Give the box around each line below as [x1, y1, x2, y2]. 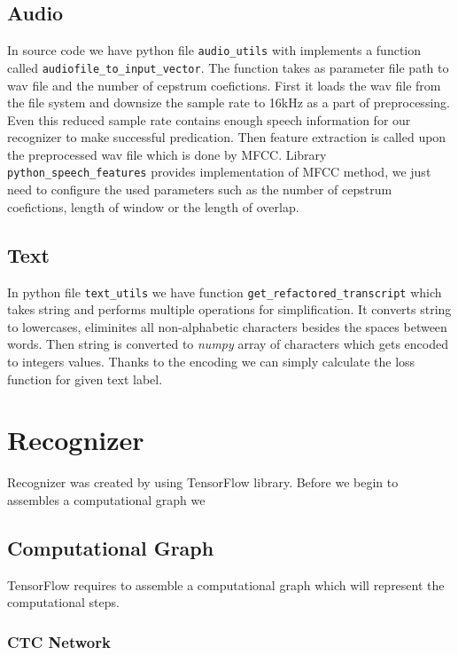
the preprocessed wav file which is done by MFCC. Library [7, 145, 327, 163]
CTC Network [7, 630, 111, 652]
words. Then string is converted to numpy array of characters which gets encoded [7, 335, 448, 353]
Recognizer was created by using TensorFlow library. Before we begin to [7, 473, 399, 492]
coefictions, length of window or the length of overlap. [7, 197, 299, 216]
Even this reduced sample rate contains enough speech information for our [7, 110, 411, 129]
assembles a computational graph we [7, 490, 206, 509]
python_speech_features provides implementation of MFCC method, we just [7, 162, 431, 181]
